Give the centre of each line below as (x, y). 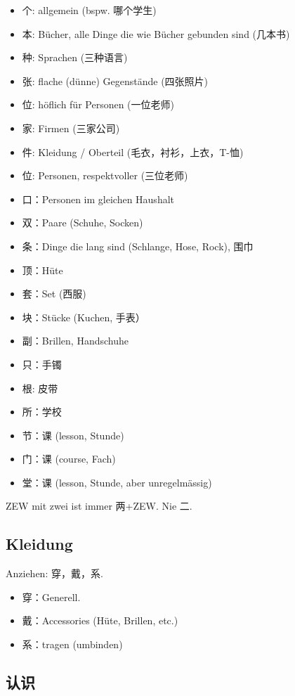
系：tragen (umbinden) (72, 644)
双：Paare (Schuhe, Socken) (83, 223)
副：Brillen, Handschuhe (76, 341)
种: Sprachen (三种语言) (75, 57)
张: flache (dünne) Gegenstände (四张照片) (115, 80)
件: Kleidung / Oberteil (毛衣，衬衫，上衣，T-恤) (133, 152)
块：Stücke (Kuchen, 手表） (84, 317)
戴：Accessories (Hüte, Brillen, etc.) (100, 620)
